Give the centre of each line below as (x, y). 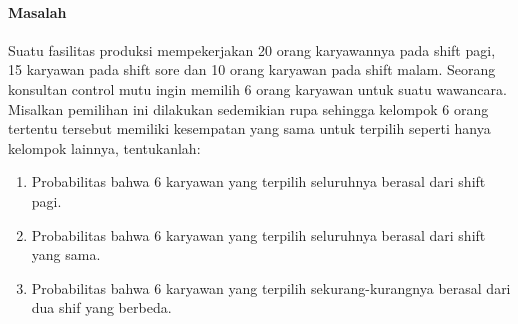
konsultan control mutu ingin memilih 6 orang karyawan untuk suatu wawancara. (257, 88)
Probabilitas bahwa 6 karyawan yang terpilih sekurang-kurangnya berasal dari (271, 287)
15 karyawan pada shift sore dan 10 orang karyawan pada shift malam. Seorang (252, 69)
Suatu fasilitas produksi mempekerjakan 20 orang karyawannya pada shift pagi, (252, 49)
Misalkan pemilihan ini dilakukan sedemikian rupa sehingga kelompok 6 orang (248, 108)
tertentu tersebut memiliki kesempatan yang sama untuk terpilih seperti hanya (249, 128)
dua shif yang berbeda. (101, 307)
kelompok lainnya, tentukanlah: (104, 147)
